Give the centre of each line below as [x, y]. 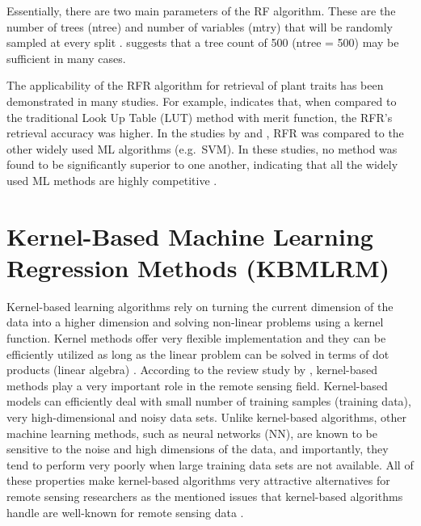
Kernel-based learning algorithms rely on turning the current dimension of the [200, 306]
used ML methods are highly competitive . [112, 180]
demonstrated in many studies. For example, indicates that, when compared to [202, 101]
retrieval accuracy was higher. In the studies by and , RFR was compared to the [205, 133]
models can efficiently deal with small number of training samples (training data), [209, 401]
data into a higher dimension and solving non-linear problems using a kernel [195, 322]
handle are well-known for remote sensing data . [125, 512]
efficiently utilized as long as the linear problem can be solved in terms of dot [198, 353]
